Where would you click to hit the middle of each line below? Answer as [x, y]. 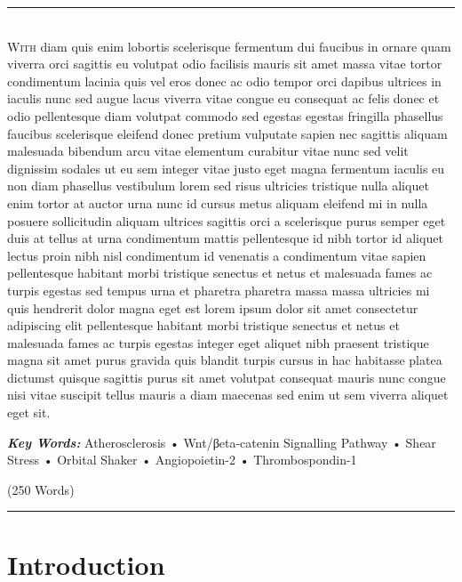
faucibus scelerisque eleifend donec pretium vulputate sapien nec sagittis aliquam [227, 133]
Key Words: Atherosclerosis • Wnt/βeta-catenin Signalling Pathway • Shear [222, 442]
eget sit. [29, 412]
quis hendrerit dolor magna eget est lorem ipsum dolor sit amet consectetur [213, 307]
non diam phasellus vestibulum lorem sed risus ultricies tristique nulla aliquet [218, 186]
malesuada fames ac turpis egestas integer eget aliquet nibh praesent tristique [218, 342]
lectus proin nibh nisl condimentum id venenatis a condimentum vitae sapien [217, 255]
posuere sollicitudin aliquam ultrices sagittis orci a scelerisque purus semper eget [227, 220]
